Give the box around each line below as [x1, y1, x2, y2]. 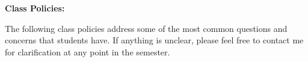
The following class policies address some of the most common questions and [5, 22, 288, 34]
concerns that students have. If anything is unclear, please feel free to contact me [5, 34, 304, 46]
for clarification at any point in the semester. [5, 45, 170, 58]
